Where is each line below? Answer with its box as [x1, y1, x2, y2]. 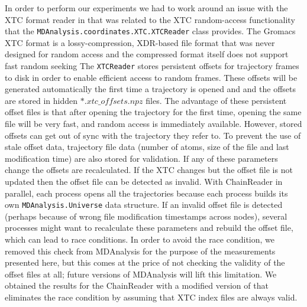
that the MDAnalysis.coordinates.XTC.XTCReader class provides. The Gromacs [5, 25, 296, 37]
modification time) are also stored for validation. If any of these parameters [5, 152, 278, 164]
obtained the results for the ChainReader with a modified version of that [5, 279, 269, 292]
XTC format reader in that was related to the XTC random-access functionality [5, 13, 295, 25]
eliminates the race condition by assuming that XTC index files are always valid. [5, 291, 298, 303]
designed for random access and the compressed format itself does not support [5, 48, 289, 60]
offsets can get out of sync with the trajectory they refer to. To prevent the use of [5, 129, 301, 141]
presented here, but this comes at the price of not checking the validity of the [5, 256, 285, 269]
